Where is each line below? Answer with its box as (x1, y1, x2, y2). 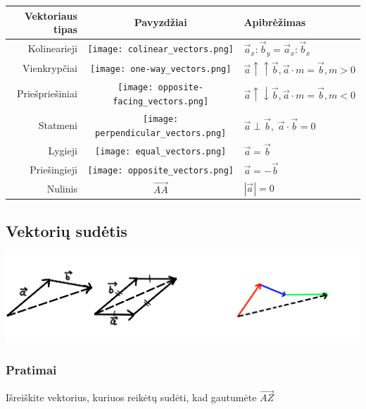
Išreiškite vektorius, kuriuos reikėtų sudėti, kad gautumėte (6, 390, 257, 405)
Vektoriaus (24, 8, 77, 23)
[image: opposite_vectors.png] (87, 165, 234, 176)
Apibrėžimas (244, 15, 306, 30)
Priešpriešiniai (16, 86, 77, 101)
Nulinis (46, 181, 77, 195)
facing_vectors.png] (113, 97, 209, 107)
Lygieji (48, 142, 77, 157)
